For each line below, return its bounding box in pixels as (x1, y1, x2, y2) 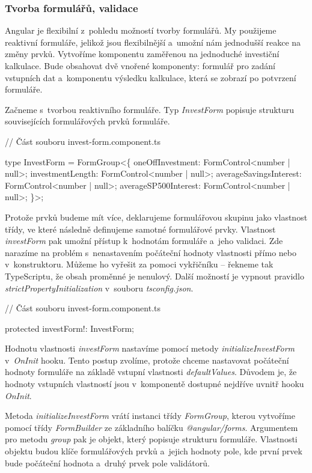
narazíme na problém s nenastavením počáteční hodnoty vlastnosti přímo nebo (5, 246, 296, 258)
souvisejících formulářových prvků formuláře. (5, 115, 170, 127)
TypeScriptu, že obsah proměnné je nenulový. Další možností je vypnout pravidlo (5, 269, 304, 282)
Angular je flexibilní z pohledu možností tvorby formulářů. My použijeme (5, 24, 277, 37)
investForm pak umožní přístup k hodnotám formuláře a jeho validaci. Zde (5, 234, 283, 247)
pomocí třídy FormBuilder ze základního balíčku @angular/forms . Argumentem (5, 421, 298, 433)
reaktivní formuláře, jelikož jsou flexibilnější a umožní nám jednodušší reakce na (5, 35, 301, 48)
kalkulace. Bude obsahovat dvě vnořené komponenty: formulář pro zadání (5, 60, 276, 72)
